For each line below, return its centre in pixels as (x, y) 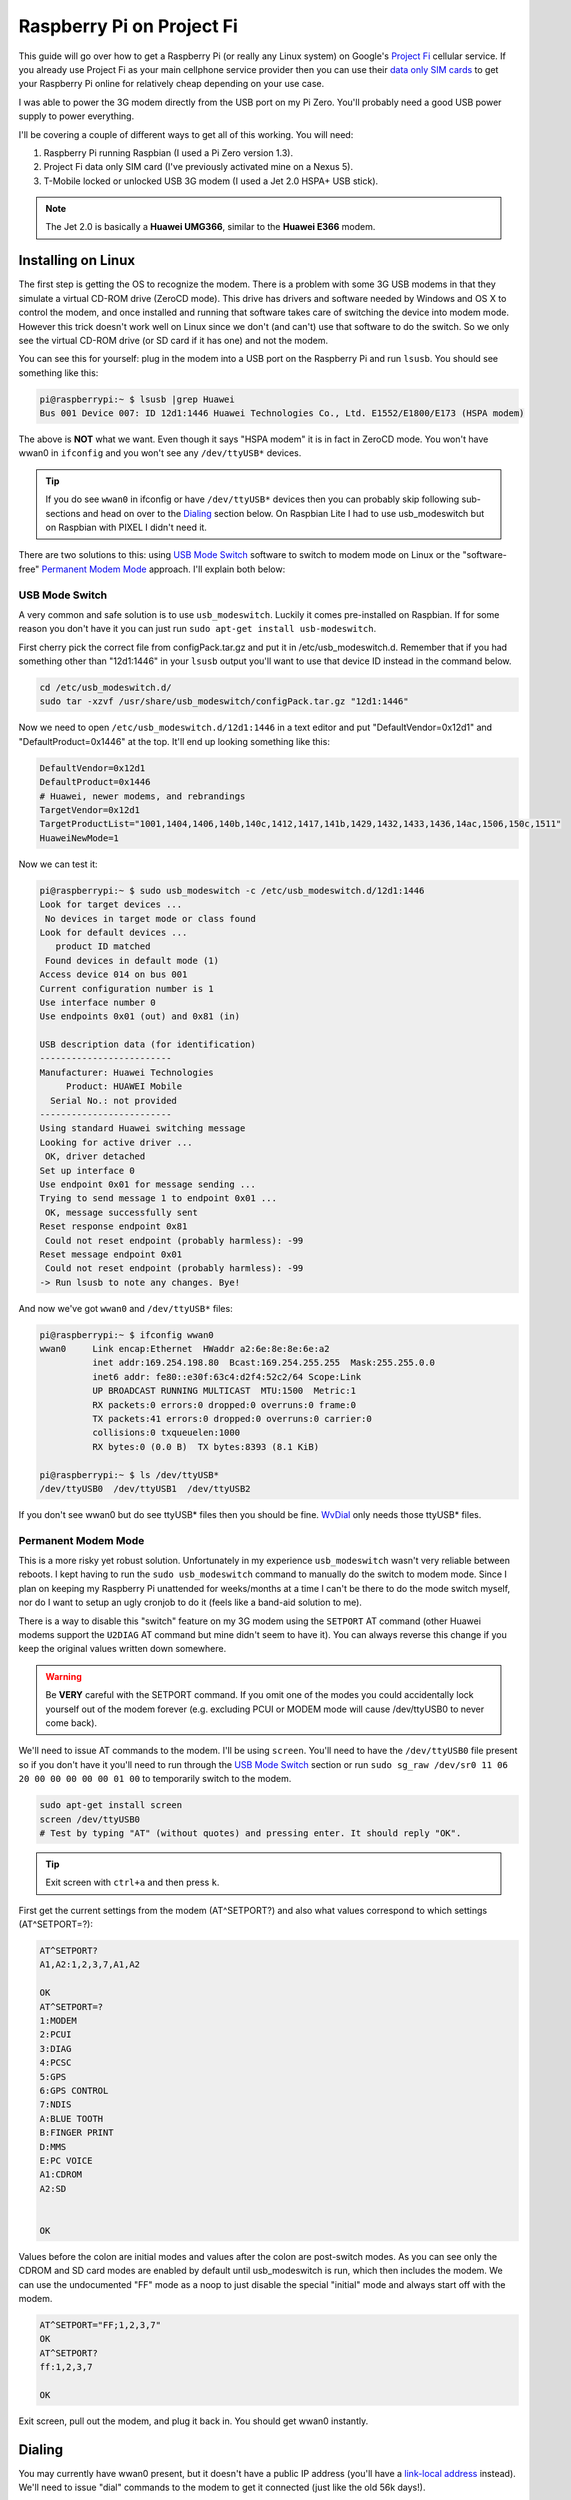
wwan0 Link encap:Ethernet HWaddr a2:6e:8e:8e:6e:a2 (184, 1349)
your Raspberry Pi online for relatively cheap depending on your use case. (171, 84)
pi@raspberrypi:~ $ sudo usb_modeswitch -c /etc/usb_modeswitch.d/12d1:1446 (232, 890)
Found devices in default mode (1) (132, 960)
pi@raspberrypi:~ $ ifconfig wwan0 (126, 1334)
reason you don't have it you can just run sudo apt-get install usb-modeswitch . (197, 629)
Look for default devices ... (113, 932)
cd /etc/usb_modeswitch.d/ (105, 688)
